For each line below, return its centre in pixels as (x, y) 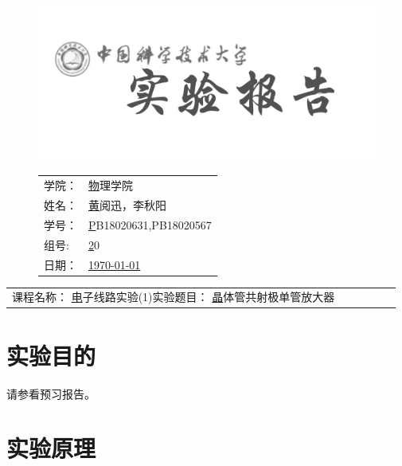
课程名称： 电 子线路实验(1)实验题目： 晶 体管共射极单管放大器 (174, 297)
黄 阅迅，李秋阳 (127, 204)
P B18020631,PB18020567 (150, 224)
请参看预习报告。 (51, 393)
